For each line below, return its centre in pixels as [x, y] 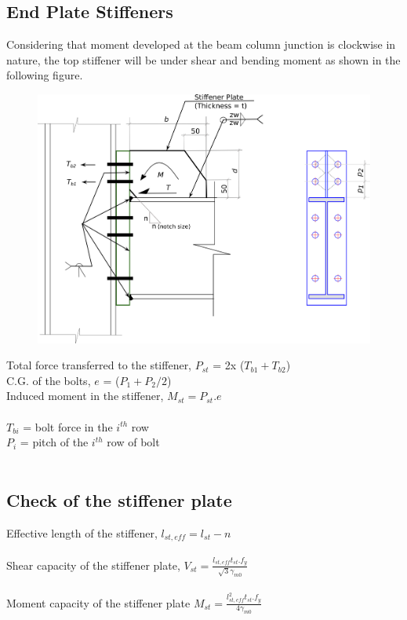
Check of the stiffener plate [119, 499]
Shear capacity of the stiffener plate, [93, 565]
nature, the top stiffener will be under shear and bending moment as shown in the [203, 59]
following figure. [45, 75]
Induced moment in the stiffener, [85, 396]
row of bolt [133, 442]
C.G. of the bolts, [49, 380]
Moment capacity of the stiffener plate [98, 602]
